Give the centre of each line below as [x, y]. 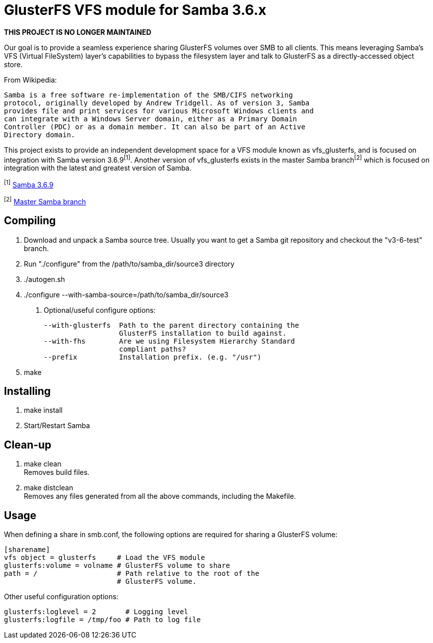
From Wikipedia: [31, 80]
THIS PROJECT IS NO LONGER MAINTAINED [78, 32]
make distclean [49, 488]
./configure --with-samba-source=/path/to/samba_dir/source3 [126, 294]
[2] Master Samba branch [45, 201]
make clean [43, 464]
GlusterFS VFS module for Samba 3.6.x [135, 10]
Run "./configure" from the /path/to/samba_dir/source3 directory [129, 264]
